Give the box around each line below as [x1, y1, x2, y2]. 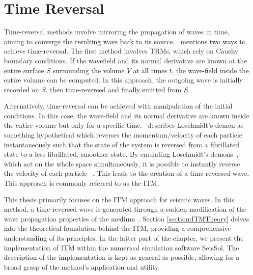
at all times [133, 65, 168, 75]
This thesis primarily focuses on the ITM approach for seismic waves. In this [4, 194, 235, 204]
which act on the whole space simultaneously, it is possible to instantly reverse [4, 158, 240, 168]
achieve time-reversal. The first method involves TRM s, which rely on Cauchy [4, 46, 239, 56]
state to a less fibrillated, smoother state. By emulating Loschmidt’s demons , [4, 149, 239, 159]
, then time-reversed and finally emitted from [45, 84, 182, 94]
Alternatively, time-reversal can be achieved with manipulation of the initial [4, 101, 233, 111]
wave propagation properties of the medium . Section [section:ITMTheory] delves [4, 213, 249, 223]
